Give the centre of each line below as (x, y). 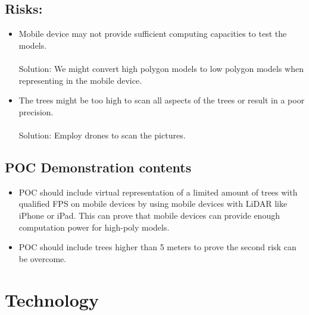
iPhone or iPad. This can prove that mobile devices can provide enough (149, 215)
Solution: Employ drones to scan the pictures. (102, 135)
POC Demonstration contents (98, 167)
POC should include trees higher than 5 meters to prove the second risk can (157, 247)
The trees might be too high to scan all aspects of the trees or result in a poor (162, 100)
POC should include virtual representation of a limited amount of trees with (158, 192)
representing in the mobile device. (80, 80)
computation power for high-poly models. (94, 227)
